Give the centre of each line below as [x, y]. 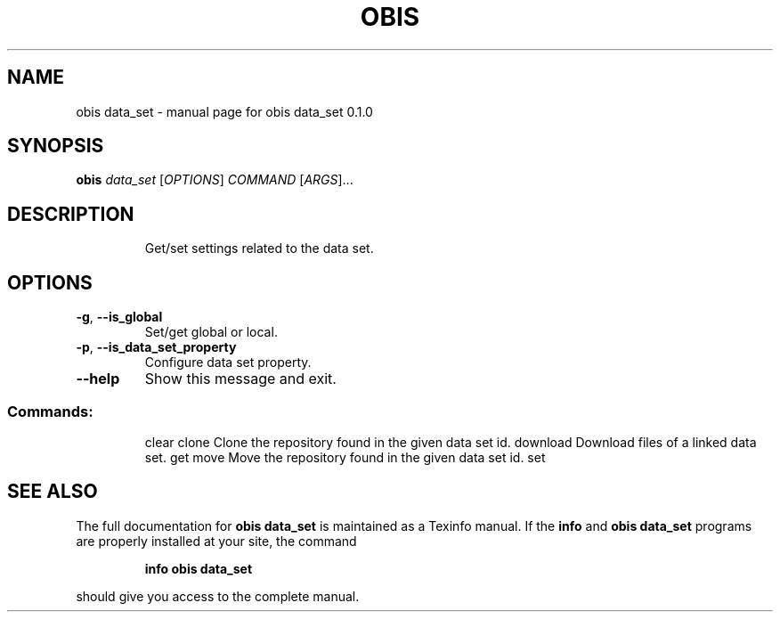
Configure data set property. [228, 362]
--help [98, 379]
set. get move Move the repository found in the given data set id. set [345, 457]
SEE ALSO [53, 492]
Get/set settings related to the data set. [259, 248]
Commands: [50, 411]
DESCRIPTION [71, 214]
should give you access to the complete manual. [218, 596]
